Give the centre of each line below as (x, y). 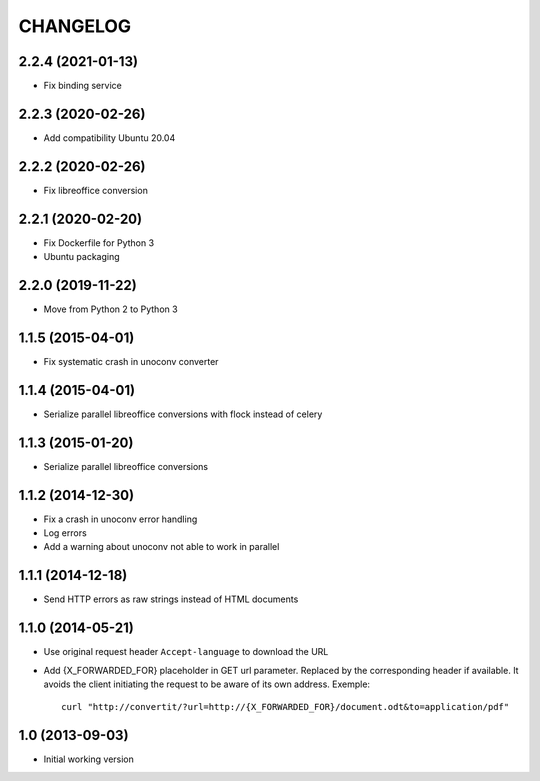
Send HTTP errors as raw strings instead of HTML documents (171, 599)
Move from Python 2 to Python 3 (111, 309)
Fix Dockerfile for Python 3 (99, 242)
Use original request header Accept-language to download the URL (186, 652)
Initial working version (89, 759)
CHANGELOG (75, 26)
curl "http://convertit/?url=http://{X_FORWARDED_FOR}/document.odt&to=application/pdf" (285, 707)
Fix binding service (82, 86)
